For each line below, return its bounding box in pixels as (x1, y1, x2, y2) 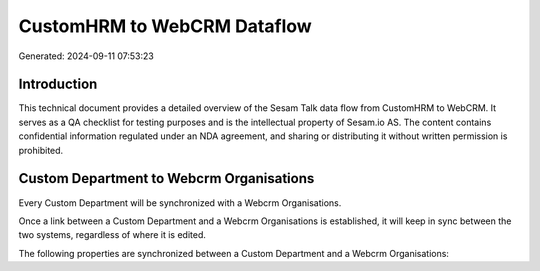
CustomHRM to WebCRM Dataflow (18, 15, 312, 37)
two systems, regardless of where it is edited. (18, 229, 207, 241)
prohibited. (18, 144, 64, 156)
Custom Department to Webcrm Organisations (18, 170, 315, 187)
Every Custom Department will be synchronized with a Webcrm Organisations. (18, 196, 342, 209)
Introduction (18, 76, 98, 93)
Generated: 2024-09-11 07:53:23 (18, 50, 154, 62)
